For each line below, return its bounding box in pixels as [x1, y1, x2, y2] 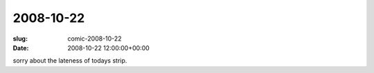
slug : [12, 34, 28, 43]
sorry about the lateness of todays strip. [12, 56, 127, 65]
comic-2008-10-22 [67, 34, 122, 43]
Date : [12, 43, 29, 52]
